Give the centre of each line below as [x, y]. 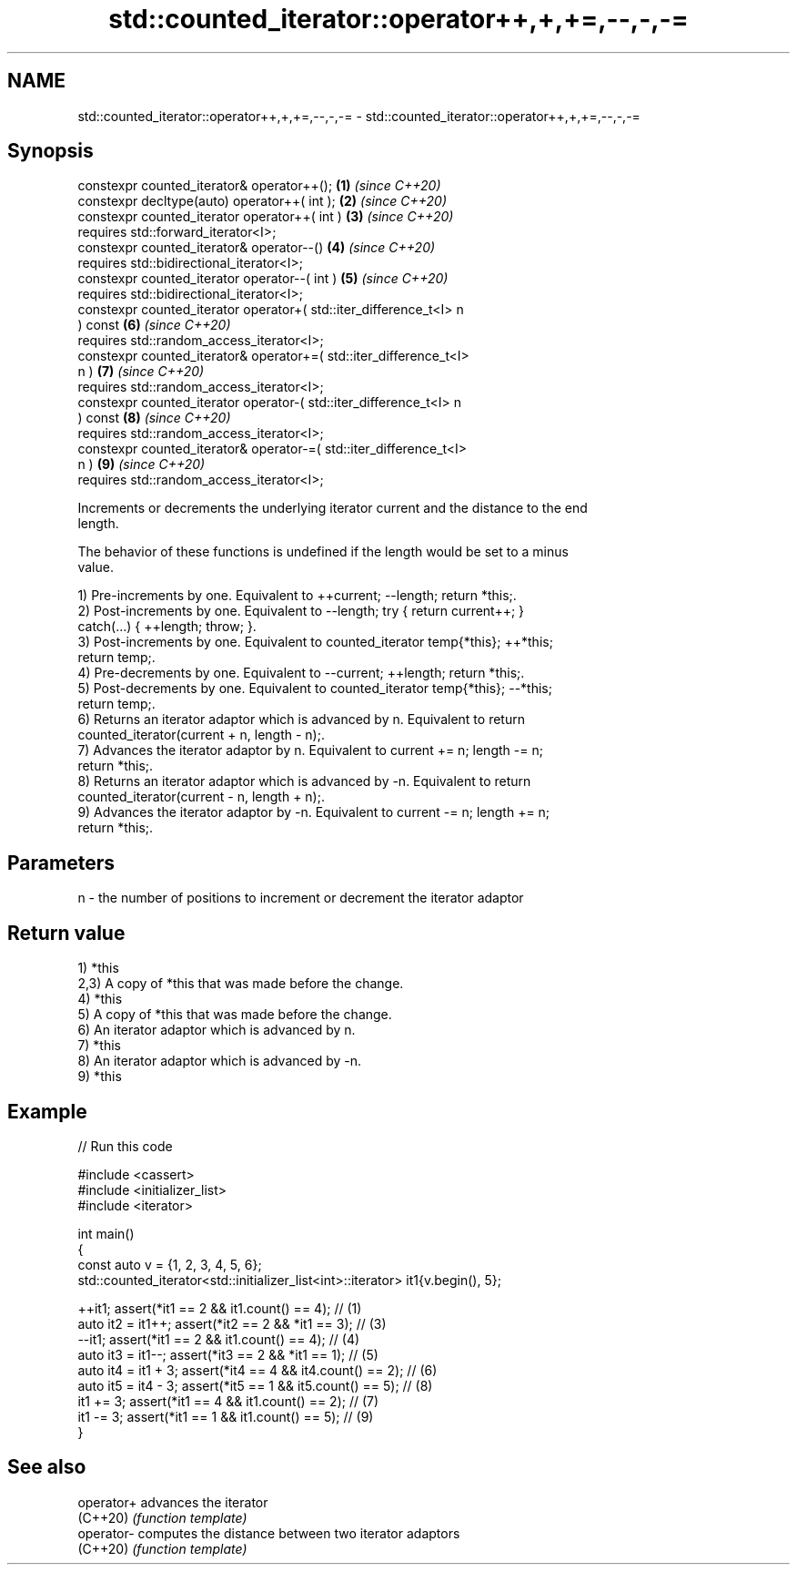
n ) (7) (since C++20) [141, 372]
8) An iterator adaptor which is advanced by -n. [220, 1061]
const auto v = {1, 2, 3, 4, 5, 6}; [170, 1264]
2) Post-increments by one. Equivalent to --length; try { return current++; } [301, 611]
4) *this [100, 999]
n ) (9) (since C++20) [141, 464]
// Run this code [125, 1146]
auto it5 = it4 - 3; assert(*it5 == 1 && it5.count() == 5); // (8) [255, 1385]
